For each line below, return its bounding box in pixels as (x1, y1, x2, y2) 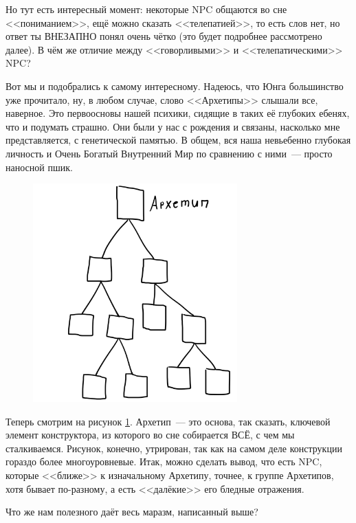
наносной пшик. (5, 159, 73, 174)
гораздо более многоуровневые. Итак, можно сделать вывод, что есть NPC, (5, 454, 322, 469)
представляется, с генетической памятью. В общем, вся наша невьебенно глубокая (5, 133, 351, 147)
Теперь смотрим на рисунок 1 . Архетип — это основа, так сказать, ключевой (5, 414, 331, 428)
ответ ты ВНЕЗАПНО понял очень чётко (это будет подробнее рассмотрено (5, 29, 322, 43)
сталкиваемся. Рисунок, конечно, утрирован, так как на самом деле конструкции (5, 441, 342, 455)
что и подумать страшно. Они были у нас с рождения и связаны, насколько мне (5, 119, 340, 133)
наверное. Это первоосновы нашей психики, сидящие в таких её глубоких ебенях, (5, 106, 350, 120)
